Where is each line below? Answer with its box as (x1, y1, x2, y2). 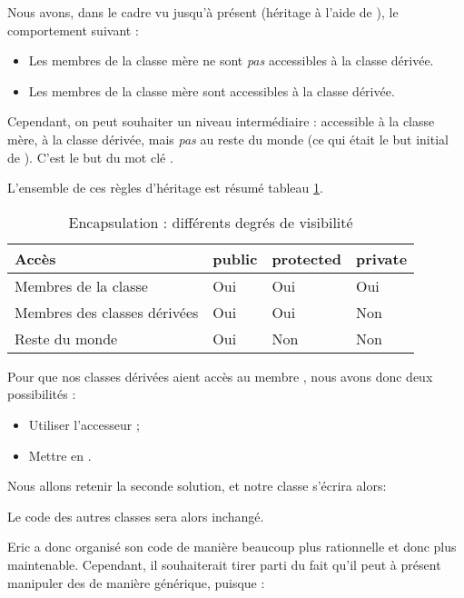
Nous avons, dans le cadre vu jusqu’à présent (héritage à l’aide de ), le (7, 3, 399, 21)
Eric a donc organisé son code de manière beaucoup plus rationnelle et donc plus (7, 537, 457, 556)
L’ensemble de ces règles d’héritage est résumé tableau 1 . (7, 178, 323, 197)
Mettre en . (28, 445, 92, 464)
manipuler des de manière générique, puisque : (7, 573, 265, 592)
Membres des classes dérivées (15, 301, 199, 323)
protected (271, 247, 341, 269)
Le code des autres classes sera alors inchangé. (7, 506, 264, 525)
